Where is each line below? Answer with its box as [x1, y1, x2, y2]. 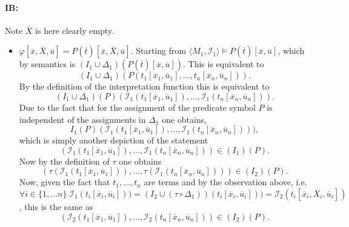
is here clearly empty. [35, 24, 115, 36]
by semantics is [19, 58, 76, 70]
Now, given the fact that [19, 176, 110, 188]
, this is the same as [19, 200, 93, 212]
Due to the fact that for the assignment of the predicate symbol [19, 100, 256, 113]
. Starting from [130, 44, 187, 57]
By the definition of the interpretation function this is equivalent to [19, 80, 270, 93]
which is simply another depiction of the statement [19, 134, 208, 146]
